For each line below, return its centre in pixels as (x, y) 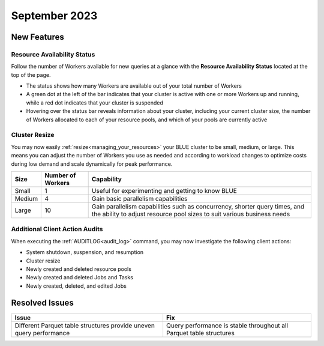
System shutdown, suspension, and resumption (85, 252)
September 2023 (54, 16)
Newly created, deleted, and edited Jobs (76, 286)
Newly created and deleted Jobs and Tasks (79, 278)
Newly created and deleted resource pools (79, 269)
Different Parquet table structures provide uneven (85, 326)
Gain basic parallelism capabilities (139, 198)
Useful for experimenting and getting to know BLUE (164, 190)
